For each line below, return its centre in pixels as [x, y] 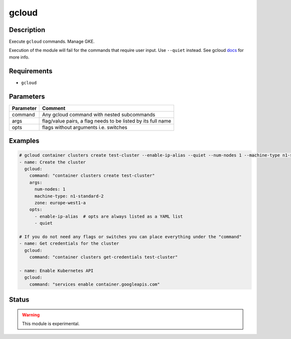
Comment [54, 108]
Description [27, 30]
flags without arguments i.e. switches [85, 127]
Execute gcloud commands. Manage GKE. [52, 42]
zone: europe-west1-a [60, 203]
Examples [24, 141]
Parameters [27, 96]
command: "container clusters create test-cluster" [92, 176]
